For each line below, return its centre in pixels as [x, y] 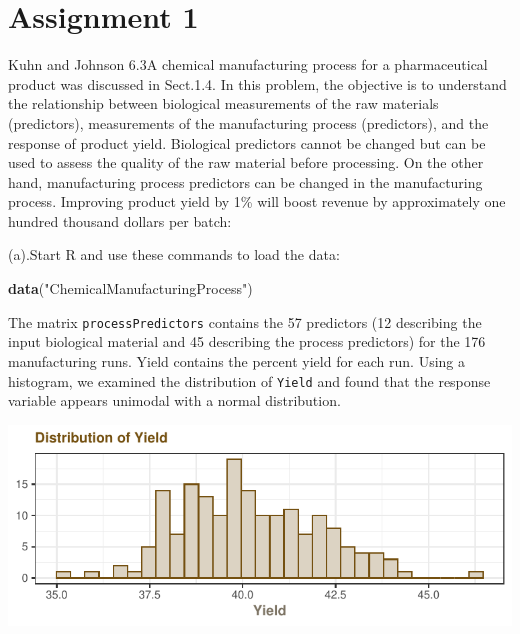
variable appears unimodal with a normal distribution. [174, 400]
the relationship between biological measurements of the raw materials [223, 103]
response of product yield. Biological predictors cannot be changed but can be [247, 142]
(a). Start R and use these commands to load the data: [174, 254]
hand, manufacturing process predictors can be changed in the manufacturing [245, 181]
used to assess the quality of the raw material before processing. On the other [246, 162]
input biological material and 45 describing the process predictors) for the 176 [247, 341]
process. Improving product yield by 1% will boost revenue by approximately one [257, 201]
